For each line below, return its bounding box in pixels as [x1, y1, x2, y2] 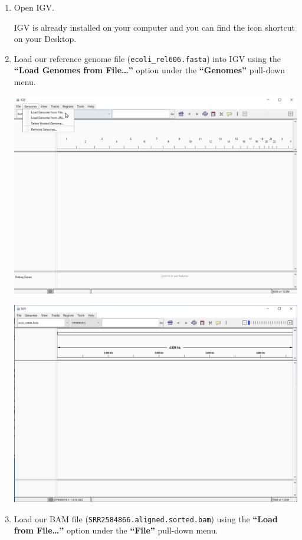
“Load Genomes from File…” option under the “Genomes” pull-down [14, 64, 285, 76]
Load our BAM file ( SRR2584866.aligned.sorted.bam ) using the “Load [14, 512, 278, 525]
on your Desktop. [14, 32, 77, 45]
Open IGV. [14, 1, 54, 13]
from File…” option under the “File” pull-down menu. [14, 524, 218, 536]
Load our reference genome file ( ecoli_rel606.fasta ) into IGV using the [14, 52, 281, 64]
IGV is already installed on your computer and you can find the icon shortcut [14, 21, 295, 33]
